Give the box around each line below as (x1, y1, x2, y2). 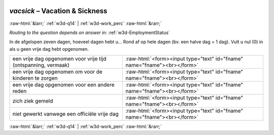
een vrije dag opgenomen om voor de (12, 69, 102, 76)
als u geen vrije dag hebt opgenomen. (9, 46, 89, 52)
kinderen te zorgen (12, 75, 58, 82)
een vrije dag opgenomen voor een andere (12, 81, 115, 88)
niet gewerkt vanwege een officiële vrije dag (12, 111, 119, 118)
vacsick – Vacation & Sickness (9, 7, 108, 15)
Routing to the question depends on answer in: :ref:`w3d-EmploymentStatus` (9, 29, 170, 36)
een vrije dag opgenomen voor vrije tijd (12, 55, 107, 62)
